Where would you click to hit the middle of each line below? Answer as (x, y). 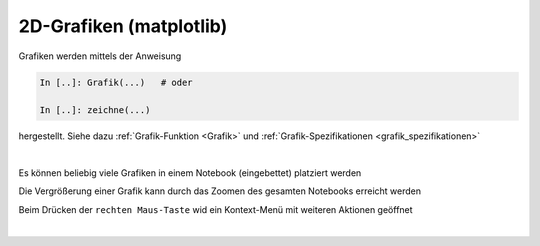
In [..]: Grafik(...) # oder (116, 82)
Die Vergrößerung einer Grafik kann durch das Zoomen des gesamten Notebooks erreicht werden (220, 191)
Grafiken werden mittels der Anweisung (100, 56)
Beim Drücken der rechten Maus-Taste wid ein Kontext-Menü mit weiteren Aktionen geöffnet (216, 209)
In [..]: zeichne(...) (95, 110)
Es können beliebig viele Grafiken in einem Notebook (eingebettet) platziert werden (190, 173)
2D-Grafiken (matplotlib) (123, 26)
